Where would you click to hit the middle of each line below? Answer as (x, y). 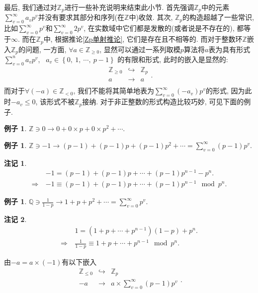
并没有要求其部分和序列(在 (81, 17)
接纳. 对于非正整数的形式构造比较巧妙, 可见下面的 (163, 102)
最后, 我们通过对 (31, 7)
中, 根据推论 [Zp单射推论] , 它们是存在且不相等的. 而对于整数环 (143, 39)
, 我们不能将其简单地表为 (114, 91)
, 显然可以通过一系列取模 (140, 49)
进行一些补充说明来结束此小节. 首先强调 (129, 7)
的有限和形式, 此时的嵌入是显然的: (173, 59)
